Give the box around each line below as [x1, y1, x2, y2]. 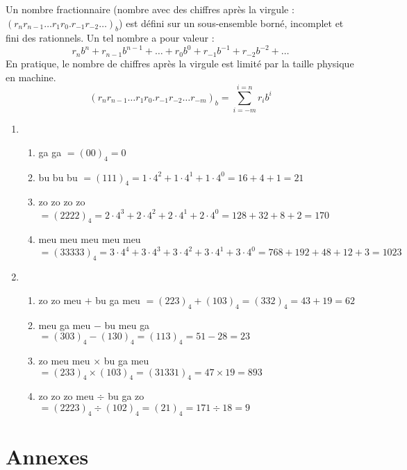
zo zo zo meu [38, 389, 94, 403]
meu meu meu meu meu [38, 232, 141, 246]
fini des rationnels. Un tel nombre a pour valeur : [6, 31, 215, 45]
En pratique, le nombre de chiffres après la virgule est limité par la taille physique [6, 56, 354, 70]
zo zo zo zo [38, 194, 85, 209]
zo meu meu [38, 353, 90, 367]
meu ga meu [38, 317, 91, 332]
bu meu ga [104, 317, 150, 332]
